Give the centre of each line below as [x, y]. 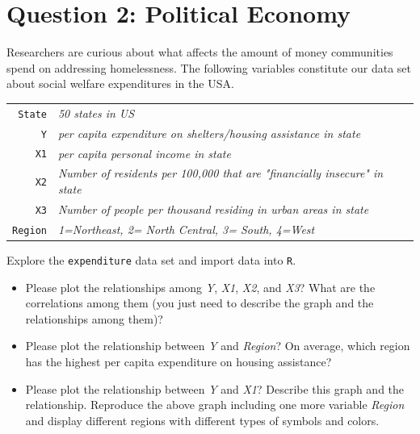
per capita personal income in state [144, 153]
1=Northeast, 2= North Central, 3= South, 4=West [186, 229]
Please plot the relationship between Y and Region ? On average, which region [218, 346]
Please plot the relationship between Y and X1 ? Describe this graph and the [215, 388]
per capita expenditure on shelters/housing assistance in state [209, 133]
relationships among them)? [94, 318]
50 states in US [96, 113]
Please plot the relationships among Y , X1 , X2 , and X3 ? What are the [200, 287]
